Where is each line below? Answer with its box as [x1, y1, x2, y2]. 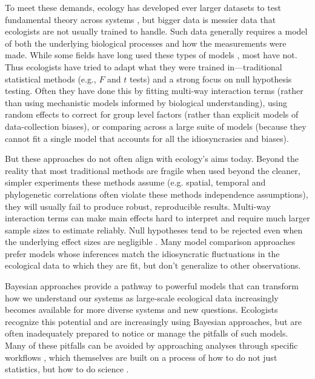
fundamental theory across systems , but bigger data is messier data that [5, 13, 276, 25]
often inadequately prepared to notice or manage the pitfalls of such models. [5, 327, 288, 340]
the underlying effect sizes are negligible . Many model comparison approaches [5, 235, 296, 248]
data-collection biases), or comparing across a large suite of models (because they [5, 119, 307, 132]
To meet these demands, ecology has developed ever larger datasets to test [5, 1, 281, 13]
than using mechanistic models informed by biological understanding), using [5, 96, 288, 109]
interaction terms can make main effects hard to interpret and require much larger [5, 212, 310, 224]
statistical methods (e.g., [5, 72, 96, 85]
